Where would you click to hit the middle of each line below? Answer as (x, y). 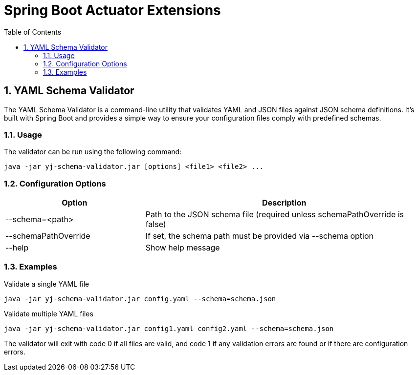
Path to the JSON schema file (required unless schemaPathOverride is (275, 215)
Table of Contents (33, 32)
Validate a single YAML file (47, 284)
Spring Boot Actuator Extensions (112, 10)
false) (156, 224)
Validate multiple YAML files (49, 313)
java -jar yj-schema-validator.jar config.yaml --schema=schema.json (140, 299)
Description (284, 203)
